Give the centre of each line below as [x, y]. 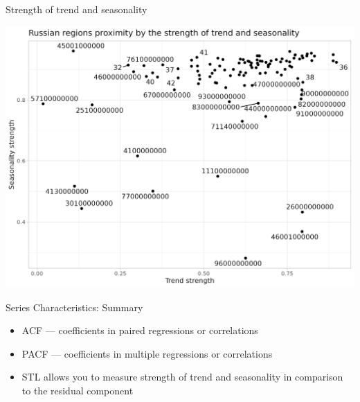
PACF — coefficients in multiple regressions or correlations [147, 353]
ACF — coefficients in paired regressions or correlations [140, 330]
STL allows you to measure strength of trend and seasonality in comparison [182, 377]
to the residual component [78, 391]
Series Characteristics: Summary [74, 307]
